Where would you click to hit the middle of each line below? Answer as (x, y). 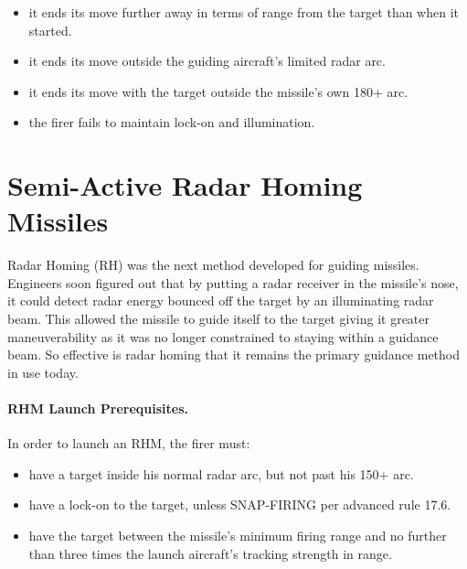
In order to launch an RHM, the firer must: (129, 443)
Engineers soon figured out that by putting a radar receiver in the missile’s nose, (233, 282)
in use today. (43, 372)
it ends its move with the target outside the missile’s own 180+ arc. (218, 91)
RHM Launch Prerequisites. (98, 408)
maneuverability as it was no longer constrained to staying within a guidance (223, 336)
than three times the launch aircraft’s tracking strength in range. (210, 553)
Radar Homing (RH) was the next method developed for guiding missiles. (213, 265)
